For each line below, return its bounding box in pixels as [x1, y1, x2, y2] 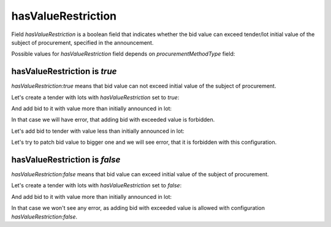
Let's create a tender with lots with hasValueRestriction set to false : [11, 182, 182, 189]
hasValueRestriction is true [11, 66, 117, 76]
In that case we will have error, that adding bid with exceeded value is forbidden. [11, 116, 215, 124]
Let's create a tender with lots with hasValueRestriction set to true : [11, 94, 180, 101]
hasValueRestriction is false [11, 155, 121, 165]
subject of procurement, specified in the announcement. [11, 39, 154, 46]
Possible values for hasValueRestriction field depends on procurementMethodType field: [11, 50, 235, 58]
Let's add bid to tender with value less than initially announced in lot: [11, 127, 185, 135]
